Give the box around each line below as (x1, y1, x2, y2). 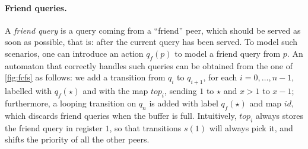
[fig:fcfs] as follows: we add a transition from (5, 71, 166, 83)
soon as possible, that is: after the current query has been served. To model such (5, 35, 298, 48)
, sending (164, 85, 197, 97)
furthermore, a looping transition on (5, 96, 136, 109)
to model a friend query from (174, 47, 281, 59)
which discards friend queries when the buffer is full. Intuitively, (5, 109, 237, 121)
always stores (255, 109, 303, 121)
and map (249, 96, 282, 109)
